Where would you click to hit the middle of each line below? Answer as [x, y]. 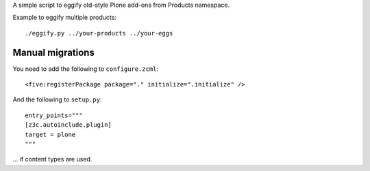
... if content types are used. [52, 159]
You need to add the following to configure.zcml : [86, 69]
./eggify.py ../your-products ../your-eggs [99, 33]
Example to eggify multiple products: [64, 18]
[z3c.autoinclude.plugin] [69, 125]
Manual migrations [54, 52]
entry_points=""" [54, 115]
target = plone [50, 134]
